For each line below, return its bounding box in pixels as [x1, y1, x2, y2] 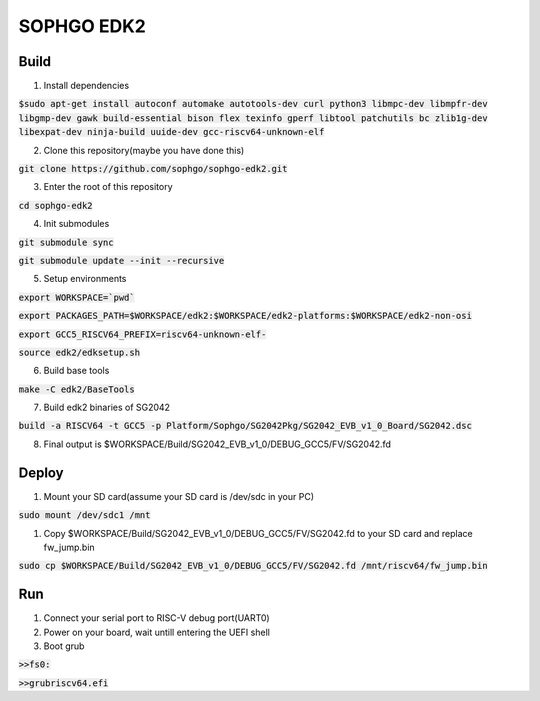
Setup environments [43, 273, 127, 285]
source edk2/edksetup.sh [18, 346, 140, 358]
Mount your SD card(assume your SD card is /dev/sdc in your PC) [43, 490, 315, 502]
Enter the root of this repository [43, 181, 174, 193]
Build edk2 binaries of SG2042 [43, 401, 170, 414]
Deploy [18, 464, 64, 481]
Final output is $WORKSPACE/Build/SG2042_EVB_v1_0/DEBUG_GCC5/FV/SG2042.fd [43, 438, 392, 450]
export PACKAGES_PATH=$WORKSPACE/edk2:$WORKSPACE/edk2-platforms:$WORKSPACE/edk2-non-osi [18, 310, 472, 322]
